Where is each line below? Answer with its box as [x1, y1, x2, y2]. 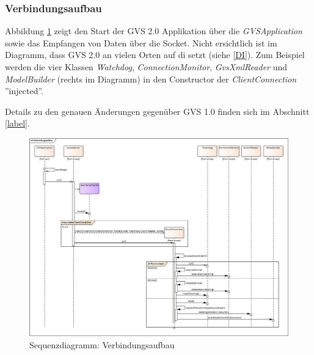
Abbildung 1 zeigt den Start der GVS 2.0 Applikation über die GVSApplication [5, 24, 302, 37]
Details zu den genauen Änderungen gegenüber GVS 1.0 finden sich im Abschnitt [5, 104, 310, 117]
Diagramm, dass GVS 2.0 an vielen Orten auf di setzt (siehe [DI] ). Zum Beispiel [5, 48, 305, 61]
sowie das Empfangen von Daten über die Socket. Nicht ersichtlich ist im [5, 36, 277, 49]
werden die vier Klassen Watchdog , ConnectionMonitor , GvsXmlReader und [5, 60, 288, 73]
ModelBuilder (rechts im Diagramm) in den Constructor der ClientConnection [5, 72, 297, 85]
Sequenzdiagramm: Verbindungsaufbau [29, 338, 175, 351]
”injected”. [5, 84, 43, 97]
